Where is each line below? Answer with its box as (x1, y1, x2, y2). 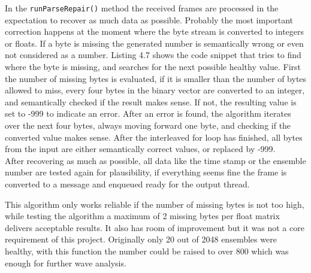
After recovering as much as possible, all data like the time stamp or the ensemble (5, 154, 306, 166)
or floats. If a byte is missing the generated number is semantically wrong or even (5, 37, 304, 49)
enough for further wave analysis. (5, 256, 126, 269)
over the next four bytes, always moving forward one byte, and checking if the (5, 119, 291, 131)
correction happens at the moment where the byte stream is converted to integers (5, 25, 304, 38)
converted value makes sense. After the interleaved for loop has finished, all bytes (5, 131, 303, 143)
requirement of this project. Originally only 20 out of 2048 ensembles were (5, 233, 277, 245)
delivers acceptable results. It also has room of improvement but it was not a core (5, 221, 304, 233)
